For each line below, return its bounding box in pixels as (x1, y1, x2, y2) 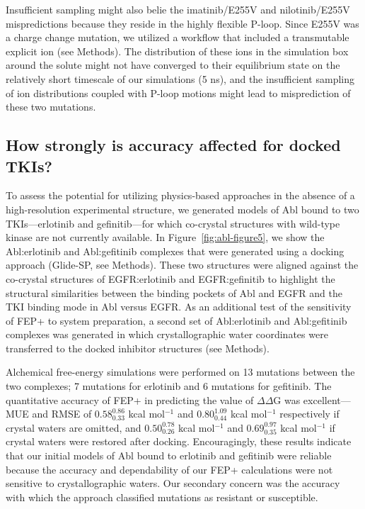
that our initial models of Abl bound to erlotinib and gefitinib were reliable (6, 448, 332, 463)
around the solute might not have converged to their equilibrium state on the (6, 57, 340, 72)
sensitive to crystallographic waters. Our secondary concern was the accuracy (6, 476, 340, 491)
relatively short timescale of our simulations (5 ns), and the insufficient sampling (6, 71, 354, 86)
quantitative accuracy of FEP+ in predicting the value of (6, 392, 254, 407)
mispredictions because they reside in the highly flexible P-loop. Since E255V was (6, 16, 359, 30)
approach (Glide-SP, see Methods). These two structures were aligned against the (6, 257, 359, 272)
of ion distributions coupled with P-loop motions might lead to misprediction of (6, 85, 351, 100)
